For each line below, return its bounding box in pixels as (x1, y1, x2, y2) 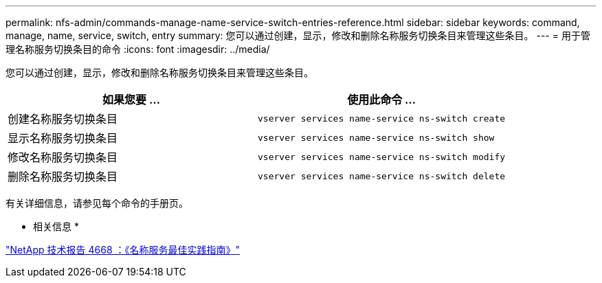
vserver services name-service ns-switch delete (258, 170, 506, 181)
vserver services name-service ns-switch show (258, 132, 495, 143)
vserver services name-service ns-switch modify (258, 151, 506, 162)
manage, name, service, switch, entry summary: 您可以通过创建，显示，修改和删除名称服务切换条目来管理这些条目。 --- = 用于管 (5, 30, 590, 41)
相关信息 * (33, 220, 79, 232)
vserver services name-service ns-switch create (258, 113, 506, 124)
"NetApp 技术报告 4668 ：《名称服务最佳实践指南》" (5, 244, 241, 256)
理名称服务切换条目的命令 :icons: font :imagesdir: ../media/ (5, 43, 270, 55)
